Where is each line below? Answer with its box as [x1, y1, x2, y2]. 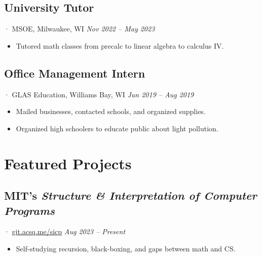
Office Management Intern [4, 65, 145, 81]
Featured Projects [4, 153, 132, 173]
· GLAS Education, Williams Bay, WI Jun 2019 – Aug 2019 [4, 89, 194, 99]
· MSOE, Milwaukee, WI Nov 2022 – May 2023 [4, 23, 155, 34]
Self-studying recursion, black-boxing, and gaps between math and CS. [16, 243, 236, 253]
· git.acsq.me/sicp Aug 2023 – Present [4, 226, 126, 237]
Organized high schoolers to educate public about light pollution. [16, 123, 218, 133]
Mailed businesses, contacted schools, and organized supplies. [16, 106, 206, 117]
